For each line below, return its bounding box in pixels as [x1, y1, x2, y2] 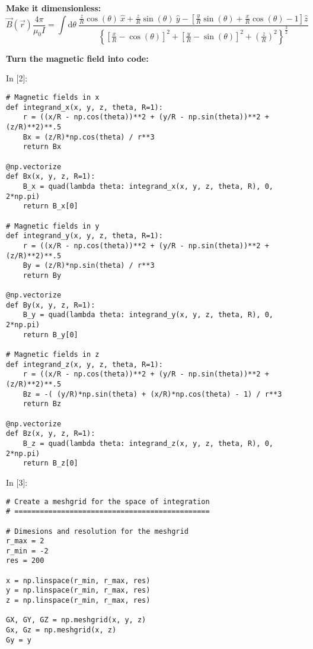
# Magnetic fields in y [6, 221, 100, 230]
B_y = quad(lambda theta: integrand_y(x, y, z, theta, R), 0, [23, 311, 274, 319]
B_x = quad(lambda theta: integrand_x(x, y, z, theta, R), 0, [23, 182, 274, 191]
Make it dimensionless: [6, 2, 101, 14]
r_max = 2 [6, 537, 44, 546]
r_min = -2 [6, 546, 49, 555]
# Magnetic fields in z [6, 350, 100, 359]
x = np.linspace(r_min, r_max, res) [6, 576, 151, 585]
